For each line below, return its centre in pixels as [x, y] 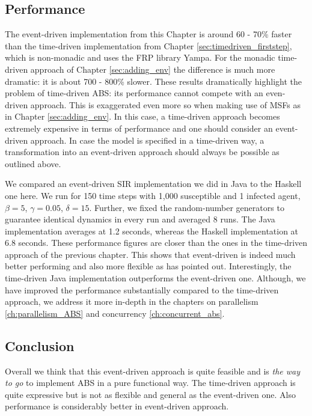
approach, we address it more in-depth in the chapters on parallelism [132, 301]
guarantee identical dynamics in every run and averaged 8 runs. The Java [140, 219]
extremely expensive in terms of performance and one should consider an [139, 128]
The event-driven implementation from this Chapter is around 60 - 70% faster [148, 34]
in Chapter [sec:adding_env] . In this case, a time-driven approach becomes [142, 116]
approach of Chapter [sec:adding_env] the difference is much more [153, 69]
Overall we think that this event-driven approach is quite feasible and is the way [153, 371]
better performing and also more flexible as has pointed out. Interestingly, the [148, 266]
